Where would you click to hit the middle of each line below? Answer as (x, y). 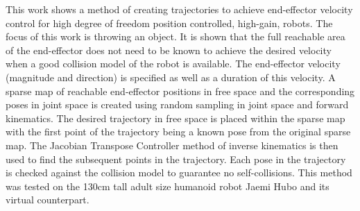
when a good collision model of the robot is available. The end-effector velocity (173, 64)
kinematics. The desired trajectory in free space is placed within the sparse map (175, 118)
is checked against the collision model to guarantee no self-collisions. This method (179, 172)
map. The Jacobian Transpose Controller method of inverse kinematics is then (172, 145)
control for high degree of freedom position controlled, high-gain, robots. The (169, 23)
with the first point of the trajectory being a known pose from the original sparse (178, 132)
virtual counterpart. (48, 200)
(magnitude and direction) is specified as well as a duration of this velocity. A (171, 77)
